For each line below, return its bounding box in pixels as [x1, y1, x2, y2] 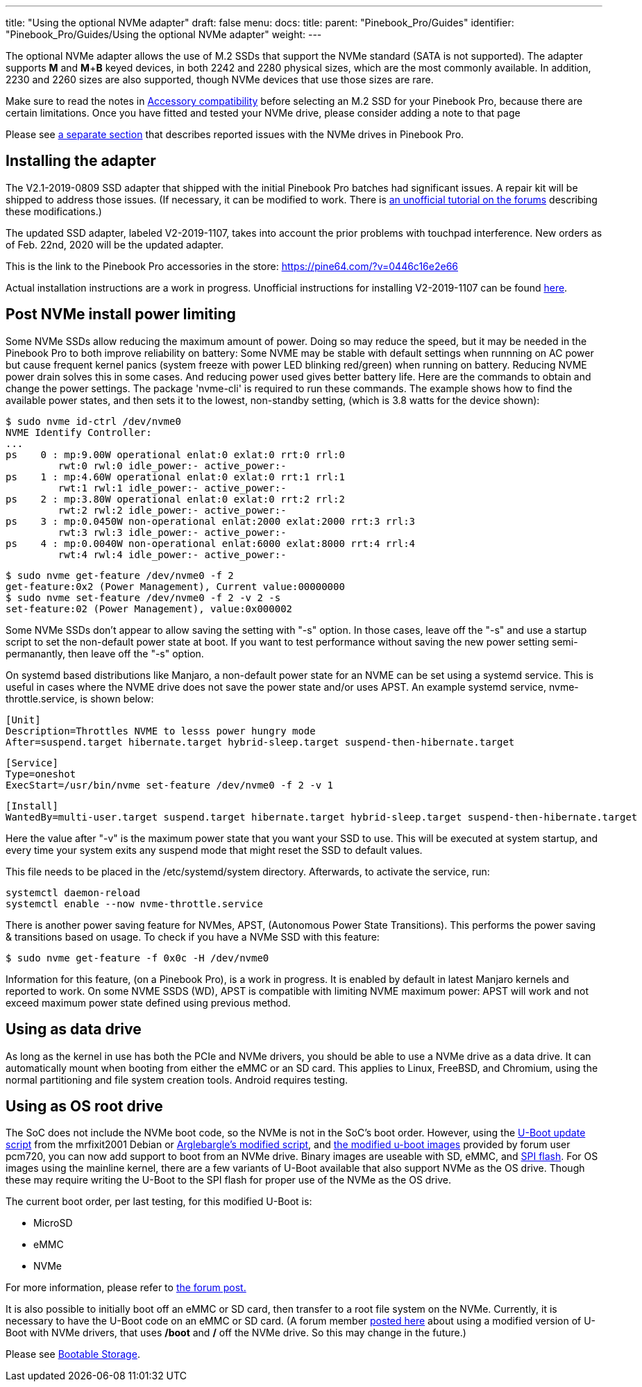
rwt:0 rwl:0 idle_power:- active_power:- [58, 460, 287, 471]
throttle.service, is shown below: [6, 692, 154, 705]
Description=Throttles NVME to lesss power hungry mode [6, 725, 316, 737]
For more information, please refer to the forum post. [6, 1281, 246, 1294]
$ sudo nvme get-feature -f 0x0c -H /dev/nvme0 [6, 952, 269, 964]
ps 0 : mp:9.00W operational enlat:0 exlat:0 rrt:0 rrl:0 [6, 448, 345, 460]
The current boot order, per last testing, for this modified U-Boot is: [6, 1195, 312, 1208]
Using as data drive [6, 1020, 142, 1039]
